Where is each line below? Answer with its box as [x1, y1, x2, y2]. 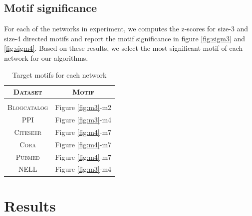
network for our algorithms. [4, 52, 88, 63]
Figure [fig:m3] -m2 [55, 102, 112, 112]
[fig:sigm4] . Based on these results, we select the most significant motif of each [4, 43, 243, 53]
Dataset [13, 87, 42, 97]
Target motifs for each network [12, 69, 107, 80]
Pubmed [15, 151, 40, 162]
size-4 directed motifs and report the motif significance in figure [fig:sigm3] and [4, 33, 246, 43]
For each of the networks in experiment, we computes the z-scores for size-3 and [4, 23, 249, 34]
